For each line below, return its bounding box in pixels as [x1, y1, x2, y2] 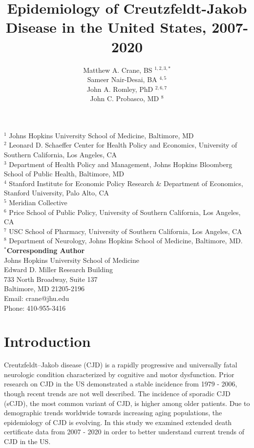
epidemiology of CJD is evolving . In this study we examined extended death [4, 417, 232, 427]
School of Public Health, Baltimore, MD [4, 169, 125, 179]
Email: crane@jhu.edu [4, 293, 69, 303]
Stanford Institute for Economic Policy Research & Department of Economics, [9, 178, 243, 188]
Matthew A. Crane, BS [83, 64, 152, 75]
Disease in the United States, [5, 17, 207, 37]
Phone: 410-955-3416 [4, 302, 66, 313]
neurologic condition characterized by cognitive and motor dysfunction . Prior [4, 369, 234, 379]
